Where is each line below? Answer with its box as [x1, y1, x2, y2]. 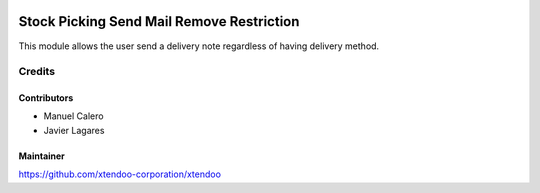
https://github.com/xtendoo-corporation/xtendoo [18, 168, 222, 180]
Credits [18, 65, 55, 79]
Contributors [18, 92, 74, 104]
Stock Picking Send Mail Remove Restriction [18, 13, 300, 30]
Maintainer [18, 150, 65, 162]
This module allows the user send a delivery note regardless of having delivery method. [18, 40, 380, 52]
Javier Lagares [43, 124, 105, 136]
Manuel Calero [43, 110, 104, 122]
